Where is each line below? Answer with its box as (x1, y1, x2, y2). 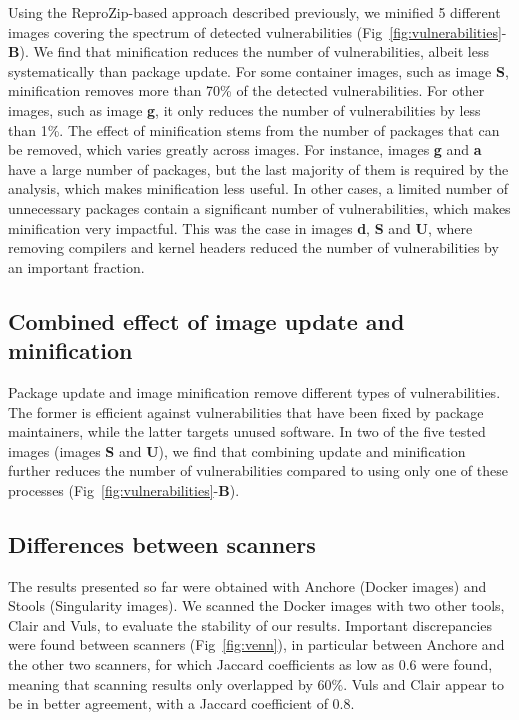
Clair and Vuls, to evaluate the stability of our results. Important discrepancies (8, 614, 493, 635)
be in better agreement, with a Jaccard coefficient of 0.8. (8, 693, 355, 714)
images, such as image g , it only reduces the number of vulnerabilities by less (8, 99, 481, 120)
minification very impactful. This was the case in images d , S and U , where (8, 217, 473, 238)
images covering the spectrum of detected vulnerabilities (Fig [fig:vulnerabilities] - (8, 21, 507, 42)
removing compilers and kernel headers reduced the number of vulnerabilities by (8, 237, 499, 258)
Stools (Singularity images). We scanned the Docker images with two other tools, (8, 595, 505, 616)
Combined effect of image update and (8, 305, 405, 336)
